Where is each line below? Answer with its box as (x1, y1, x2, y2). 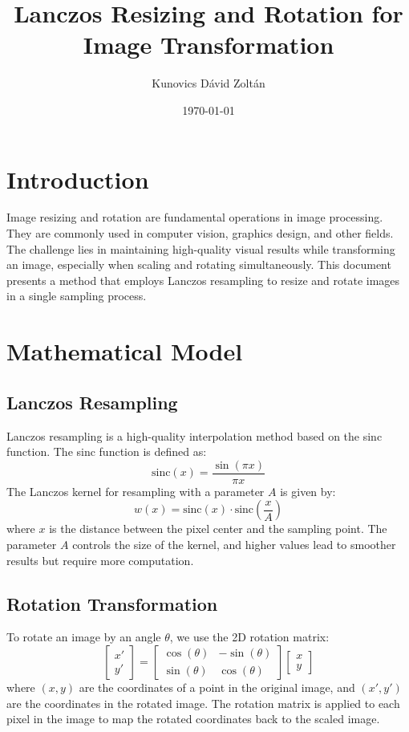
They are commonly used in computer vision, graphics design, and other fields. (6, 225, 394, 242)
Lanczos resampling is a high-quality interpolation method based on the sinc (6, 427, 383, 444)
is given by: (280, 482, 336, 499)
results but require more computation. (6, 551, 194, 568)
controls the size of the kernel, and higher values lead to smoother (72, 536, 396, 553)
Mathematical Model (6, 335, 243, 368)
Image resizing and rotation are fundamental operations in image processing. (6, 209, 383, 226)
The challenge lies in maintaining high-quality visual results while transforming (6, 240, 395, 257)
